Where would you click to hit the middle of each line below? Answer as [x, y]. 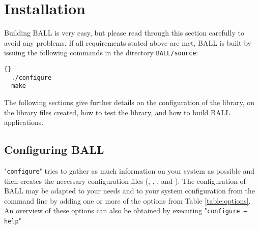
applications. [24, 122]
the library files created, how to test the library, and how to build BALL [117, 112]
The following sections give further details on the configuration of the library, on [129, 102]
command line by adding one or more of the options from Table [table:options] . [127, 200]
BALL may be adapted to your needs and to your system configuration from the [129, 191]
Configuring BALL [54, 150]
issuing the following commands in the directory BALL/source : [101, 53]
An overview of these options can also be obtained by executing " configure [122, 210]
